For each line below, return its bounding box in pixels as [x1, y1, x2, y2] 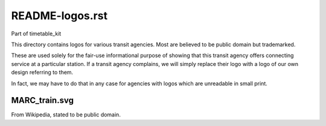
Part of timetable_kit [11, 30, 62, 37]
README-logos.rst [11, 9, 108, 22]
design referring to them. [11, 69, 74, 76]
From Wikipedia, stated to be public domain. [11, 111, 121, 118]
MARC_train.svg [11, 95, 74, 106]
